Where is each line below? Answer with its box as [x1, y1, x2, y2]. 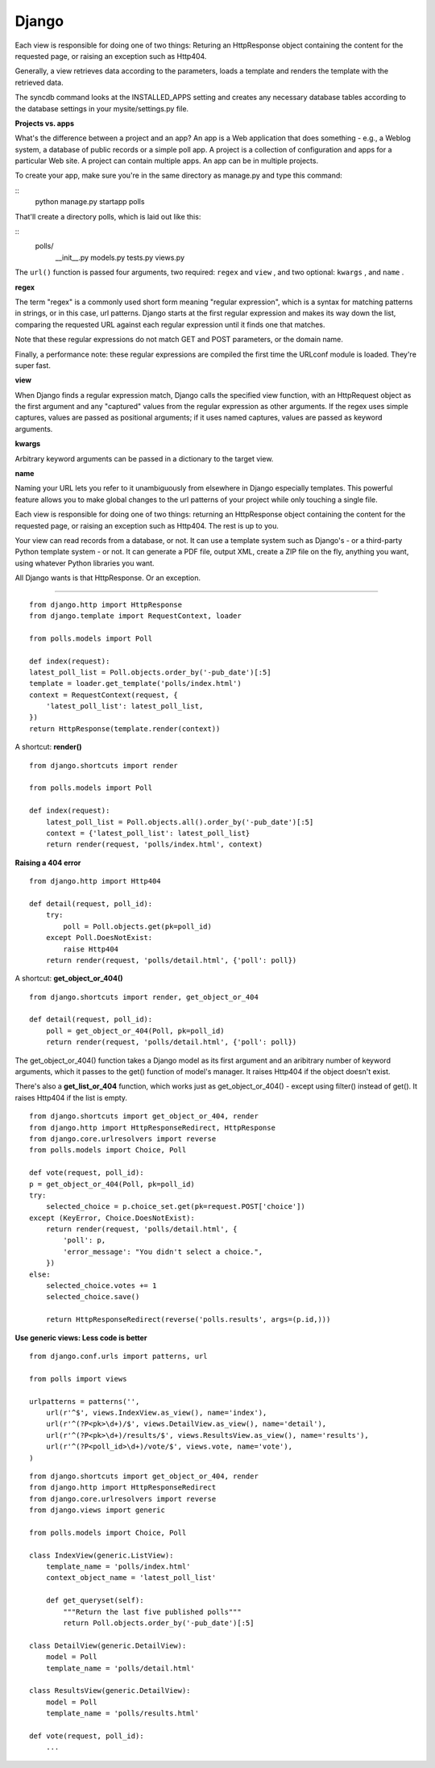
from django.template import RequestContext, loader [29, 611, 242, 621]
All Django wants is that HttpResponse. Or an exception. [14, 573, 201, 583]
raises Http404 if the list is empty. [14, 1093, 128, 1102]
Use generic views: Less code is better [14, 1332, 147, 1343]
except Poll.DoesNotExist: [45, 933, 153, 943]
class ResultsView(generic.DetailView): [29, 1686, 191, 1695]
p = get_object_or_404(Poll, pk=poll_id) [29, 1179, 195, 1189]
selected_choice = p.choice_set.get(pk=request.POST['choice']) [45, 1202, 305, 1211]
